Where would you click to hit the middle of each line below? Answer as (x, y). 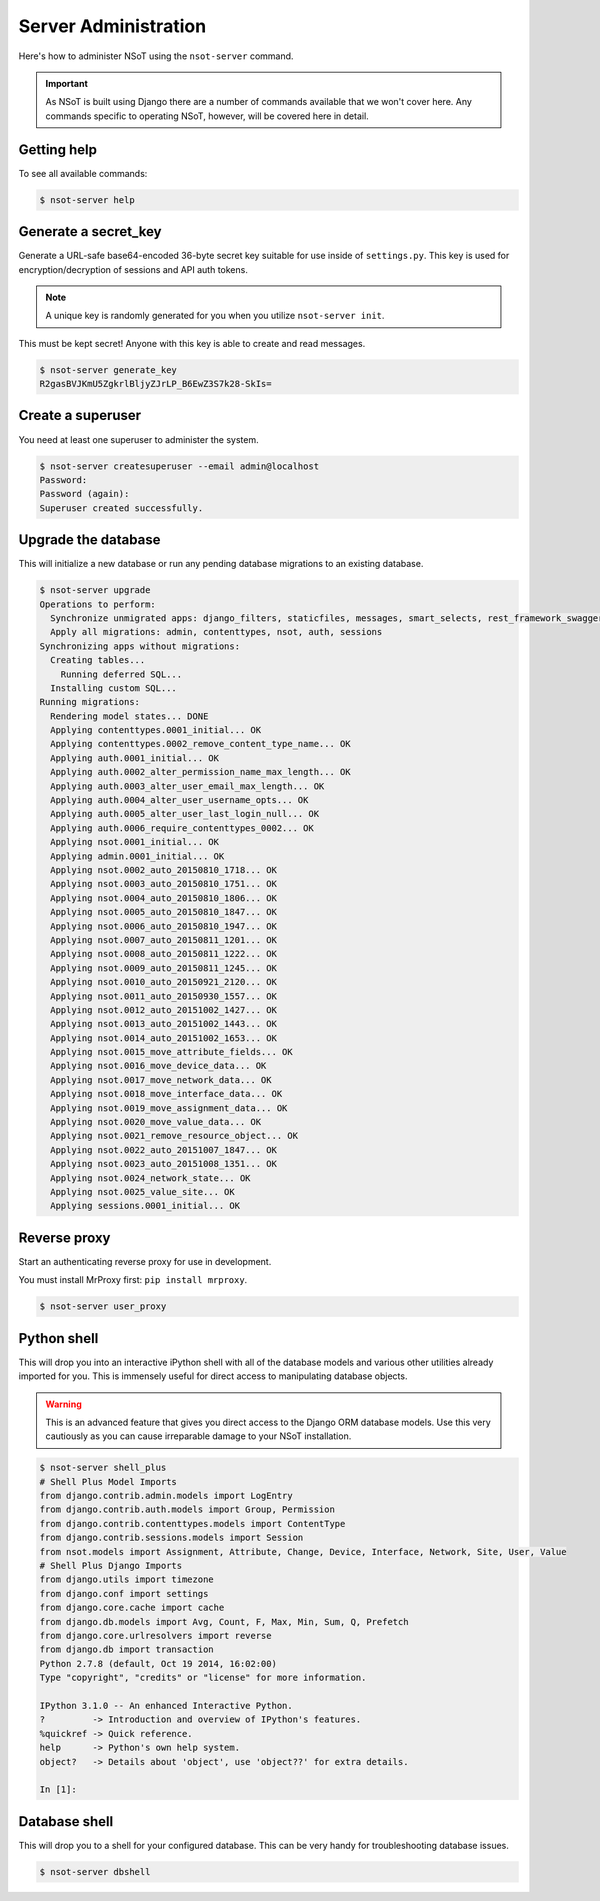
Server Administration (112, 26)
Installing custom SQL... (113, 688)
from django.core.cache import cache (132, 1608)
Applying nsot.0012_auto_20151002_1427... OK (163, 1009)
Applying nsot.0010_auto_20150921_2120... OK (163, 982)
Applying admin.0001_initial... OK (137, 856)
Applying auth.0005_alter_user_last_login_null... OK (185, 814)
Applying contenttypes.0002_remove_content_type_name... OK (200, 744)
